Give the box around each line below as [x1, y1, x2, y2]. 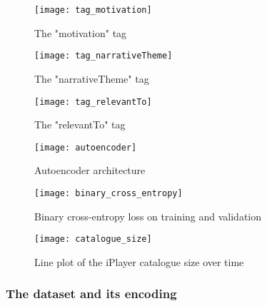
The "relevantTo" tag [34, 117, 126, 132]
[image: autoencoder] [34, 142, 137, 153]
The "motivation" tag [34, 25, 127, 40]
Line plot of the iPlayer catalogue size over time [34, 254, 244, 269]
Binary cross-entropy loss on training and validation [34, 208, 262, 223]
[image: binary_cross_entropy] [34, 188, 183, 198]
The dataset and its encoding [6, 285, 177, 302]
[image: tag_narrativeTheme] [34, 51, 173, 61]
